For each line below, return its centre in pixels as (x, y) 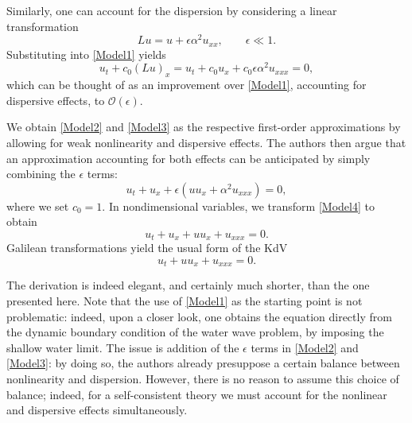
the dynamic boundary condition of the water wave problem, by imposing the (195, 332)
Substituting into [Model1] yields (86, 54)
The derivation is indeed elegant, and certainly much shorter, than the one (188, 285)
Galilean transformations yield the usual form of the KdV (147, 248)
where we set (38, 206)
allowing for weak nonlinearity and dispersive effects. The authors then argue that (206, 142)
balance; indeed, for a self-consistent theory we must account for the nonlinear (197, 394)
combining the (41, 174)
